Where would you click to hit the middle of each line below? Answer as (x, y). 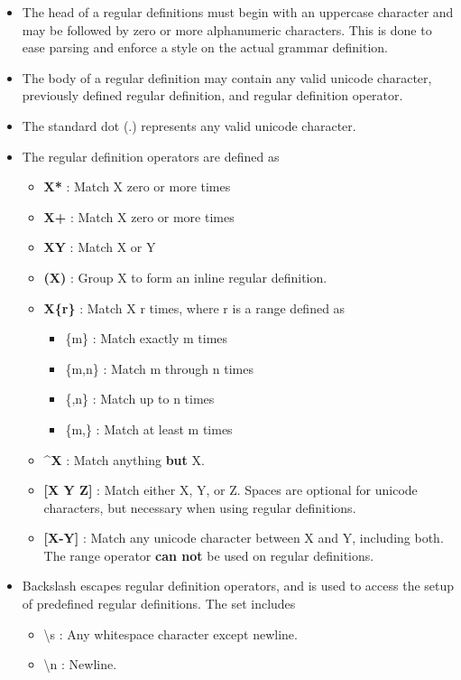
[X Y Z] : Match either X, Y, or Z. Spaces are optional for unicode (230, 490)
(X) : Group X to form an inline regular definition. (185, 277)
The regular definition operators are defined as (151, 156)
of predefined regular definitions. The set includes (159, 604)
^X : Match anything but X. (124, 459)
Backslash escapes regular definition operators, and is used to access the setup (238, 586)
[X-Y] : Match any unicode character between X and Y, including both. (244, 538)
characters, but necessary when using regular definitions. (200, 507)
